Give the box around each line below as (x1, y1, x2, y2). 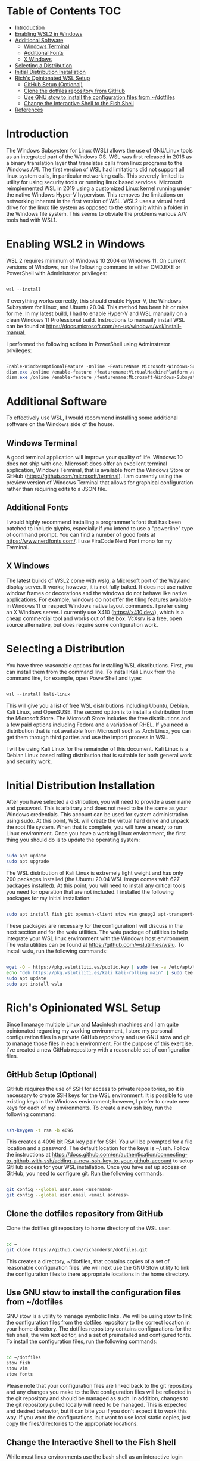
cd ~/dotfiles (6, 1354, 42, 1361)
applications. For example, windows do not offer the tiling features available (6, 596, 192, 603)
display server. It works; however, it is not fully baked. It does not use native (6, 583, 192, 590)
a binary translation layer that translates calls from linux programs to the (6, 159, 183, 166)
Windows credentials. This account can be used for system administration (6, 811, 188, 818)
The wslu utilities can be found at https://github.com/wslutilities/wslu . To (6, 941, 185, 949)
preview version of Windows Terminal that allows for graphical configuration (6, 479, 193, 486)
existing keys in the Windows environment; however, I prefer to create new (6, 1098, 189, 1105)
